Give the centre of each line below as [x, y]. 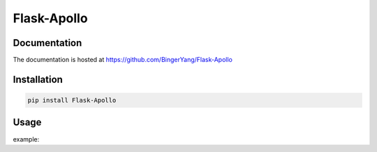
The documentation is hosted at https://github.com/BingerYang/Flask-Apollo [123, 60]
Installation [38, 79]
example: [26, 139]
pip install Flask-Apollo [72, 100]
